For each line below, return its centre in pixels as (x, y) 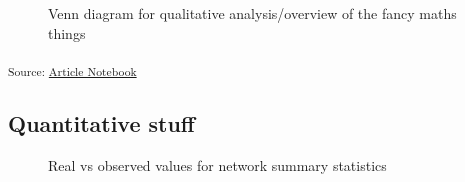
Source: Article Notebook (72, 70)
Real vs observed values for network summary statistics (217, 164)
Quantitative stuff (101, 122)
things (67, 32)
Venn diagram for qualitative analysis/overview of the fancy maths (252, 13)
